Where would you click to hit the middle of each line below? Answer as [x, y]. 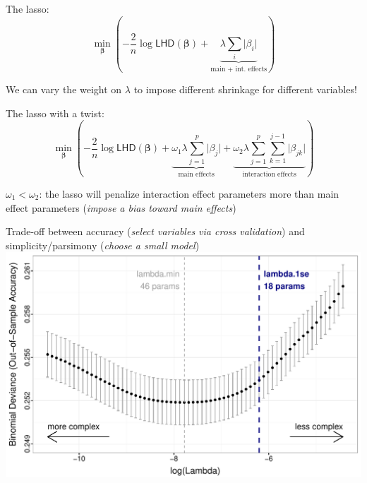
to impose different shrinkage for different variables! [245, 89]
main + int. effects [239, 69]
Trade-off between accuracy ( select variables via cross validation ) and [155, 231]
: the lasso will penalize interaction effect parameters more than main [189, 193]
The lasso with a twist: [55, 113]
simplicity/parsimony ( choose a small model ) [103, 245]
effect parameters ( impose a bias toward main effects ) [121, 207]
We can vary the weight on [64, 89]
